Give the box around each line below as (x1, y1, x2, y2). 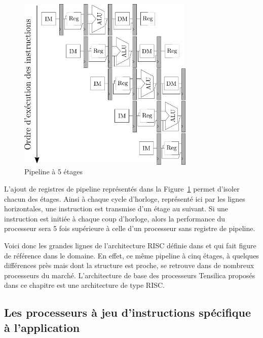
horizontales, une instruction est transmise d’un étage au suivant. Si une (4, 203, 228, 214)
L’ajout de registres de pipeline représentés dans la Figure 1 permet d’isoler (4, 183, 240, 194)
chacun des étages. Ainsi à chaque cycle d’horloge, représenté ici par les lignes (4, 193, 245, 204)
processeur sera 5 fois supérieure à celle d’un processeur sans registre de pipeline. (4, 223, 255, 234)
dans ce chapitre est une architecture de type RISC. (4, 280, 165, 290)
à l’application (4, 319, 80, 335)
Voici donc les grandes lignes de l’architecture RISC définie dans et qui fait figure (4, 240, 256, 250)
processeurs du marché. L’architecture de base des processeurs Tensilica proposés (4, 270, 255, 280)
